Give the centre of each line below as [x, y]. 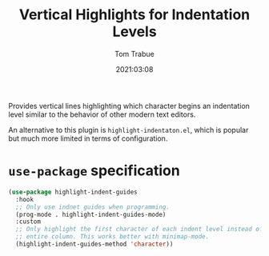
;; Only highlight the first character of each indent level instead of [139, 230]
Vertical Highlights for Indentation [134, 15]
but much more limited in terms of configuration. [88, 138]
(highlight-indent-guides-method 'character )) [94, 244]
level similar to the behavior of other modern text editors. [102, 114]
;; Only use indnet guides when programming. [93, 207]
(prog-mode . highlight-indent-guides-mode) [91, 214]
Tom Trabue [134, 54]
